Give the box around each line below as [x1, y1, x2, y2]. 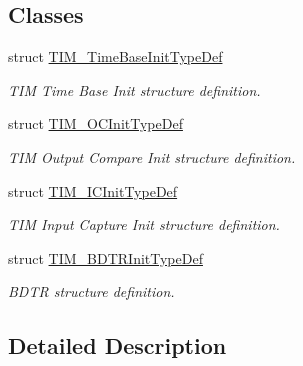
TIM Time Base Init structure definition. [8, 79, 261, 100]
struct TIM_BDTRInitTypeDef [8, 247, 203, 268]
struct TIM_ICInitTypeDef [8, 180, 178, 201]
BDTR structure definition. [8, 281, 175, 302]
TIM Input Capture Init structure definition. [8, 214, 280, 235]
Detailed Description [8, 330, 227, 361]
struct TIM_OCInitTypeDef [8, 113, 183, 134]
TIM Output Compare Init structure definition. [8, 146, 296, 167]
